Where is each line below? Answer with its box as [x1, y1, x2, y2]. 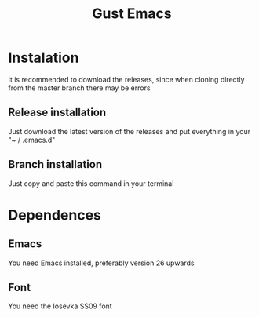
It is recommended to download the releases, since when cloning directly [8, 75, 245, 84]
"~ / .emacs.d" [8, 135, 56, 144]
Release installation [8, 106, 107, 119]
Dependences [8, 206, 102, 224]
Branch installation [8, 158, 103, 171]
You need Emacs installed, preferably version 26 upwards [8, 258, 195, 268]
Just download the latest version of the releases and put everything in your [8, 126, 251, 136]
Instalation [8, 49, 79, 67]
